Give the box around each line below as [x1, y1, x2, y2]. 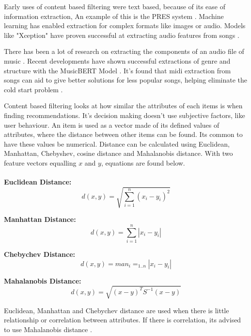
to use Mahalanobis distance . [4, 324, 92, 334]
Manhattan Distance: [4, 214, 76, 224]
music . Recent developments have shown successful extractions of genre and [4, 55, 231, 66]
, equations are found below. [101, 157, 185, 168]
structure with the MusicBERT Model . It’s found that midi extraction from [4, 65, 231, 75]
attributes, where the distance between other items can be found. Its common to [4, 129, 243, 139]
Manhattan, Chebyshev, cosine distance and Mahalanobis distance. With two [4, 148, 233, 158]
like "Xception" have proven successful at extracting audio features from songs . [4, 30, 239, 40]
